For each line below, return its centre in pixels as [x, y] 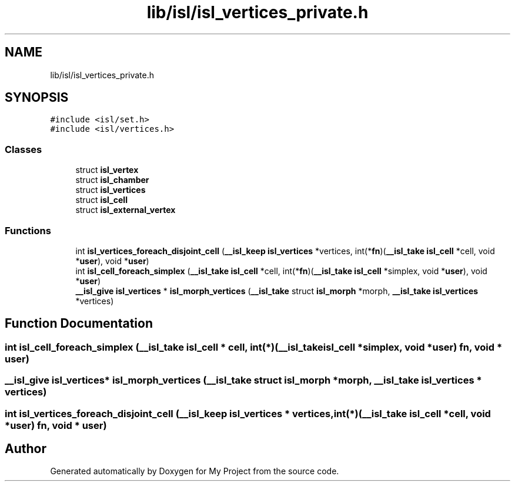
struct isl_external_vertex [126, 210]
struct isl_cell [101, 200]
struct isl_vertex [107, 170]
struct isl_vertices [111, 190]
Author [26, 448]
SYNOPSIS [37, 98]
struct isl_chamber [112, 180]
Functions [28, 230]
